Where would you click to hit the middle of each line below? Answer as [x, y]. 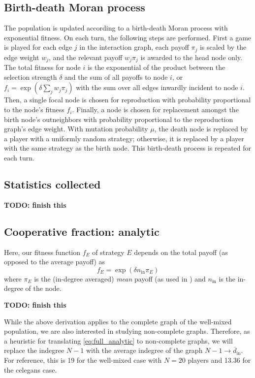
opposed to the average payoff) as [55, 262]
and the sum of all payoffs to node [116, 77]
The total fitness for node [42, 67]
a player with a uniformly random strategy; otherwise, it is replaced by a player [124, 138]
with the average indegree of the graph [144, 350]
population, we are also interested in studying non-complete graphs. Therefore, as [127, 331]
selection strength [31, 77]
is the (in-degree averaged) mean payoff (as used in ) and [120, 278]
